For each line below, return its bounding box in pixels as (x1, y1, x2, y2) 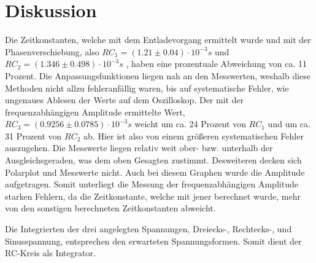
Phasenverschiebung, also (5, 45, 99, 58)
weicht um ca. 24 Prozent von (134, 117, 246, 130)
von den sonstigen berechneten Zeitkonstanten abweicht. (5, 202, 216, 214)
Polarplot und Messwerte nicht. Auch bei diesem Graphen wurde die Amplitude (5, 165, 305, 178)
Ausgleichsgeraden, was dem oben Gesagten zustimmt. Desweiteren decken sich (5, 154, 302, 167)
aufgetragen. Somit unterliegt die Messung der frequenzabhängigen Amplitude (5, 178, 298, 190)
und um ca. (268, 117, 310, 130)
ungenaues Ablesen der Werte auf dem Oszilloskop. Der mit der (5, 93, 244, 106)
